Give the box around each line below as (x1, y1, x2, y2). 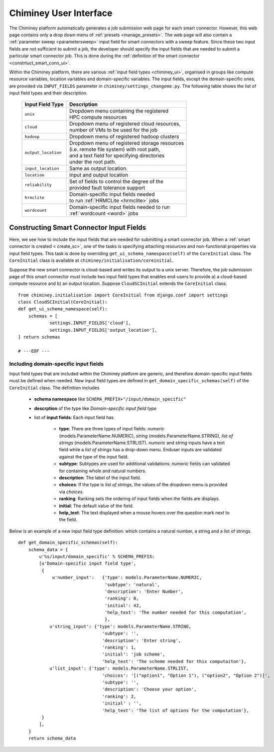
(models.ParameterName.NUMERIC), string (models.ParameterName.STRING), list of (59, 433, 234, 439)
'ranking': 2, (102, 694, 137, 699)
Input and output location (69, 171, 129, 178)
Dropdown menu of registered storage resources (69, 140, 184, 147)
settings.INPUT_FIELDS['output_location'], (49, 327, 157, 333)
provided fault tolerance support (69, 184, 145, 191)
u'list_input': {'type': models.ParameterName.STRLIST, (49, 666, 189, 672)
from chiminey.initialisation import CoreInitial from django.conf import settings (18, 292, 229, 298)
